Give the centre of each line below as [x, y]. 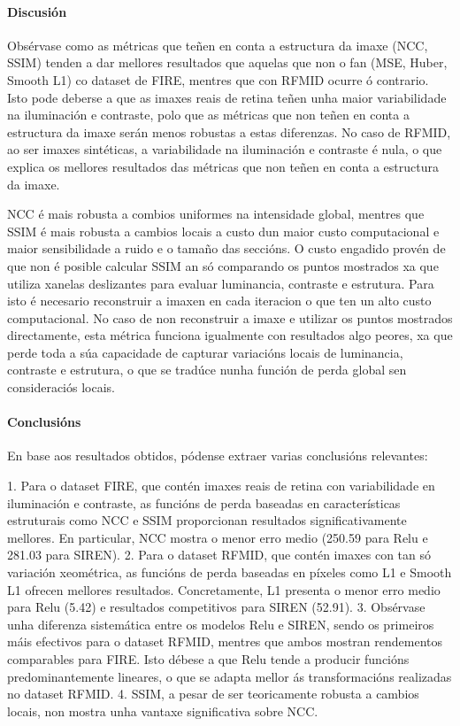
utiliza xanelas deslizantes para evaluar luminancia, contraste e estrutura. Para [221, 283]
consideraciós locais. [61, 387]
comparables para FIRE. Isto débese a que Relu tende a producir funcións [208, 659]
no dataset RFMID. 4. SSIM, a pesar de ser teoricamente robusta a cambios [213, 694]
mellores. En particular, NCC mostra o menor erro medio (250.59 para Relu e [218, 537]
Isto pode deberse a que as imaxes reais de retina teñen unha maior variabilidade [227, 97]
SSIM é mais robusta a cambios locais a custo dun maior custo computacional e [223, 231]
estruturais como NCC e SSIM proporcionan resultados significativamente [207, 520]
